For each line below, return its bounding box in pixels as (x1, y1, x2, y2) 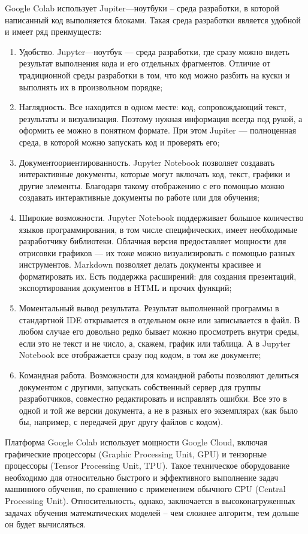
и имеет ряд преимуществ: (5, 25, 102, 38)
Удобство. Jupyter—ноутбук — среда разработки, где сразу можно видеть (19, 45, 289, 57)
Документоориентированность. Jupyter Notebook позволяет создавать (19, 156, 275, 168)
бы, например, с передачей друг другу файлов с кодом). (19, 415, 224, 428)
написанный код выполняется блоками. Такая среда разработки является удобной (5, 13, 301, 26)
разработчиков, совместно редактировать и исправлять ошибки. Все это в (19, 392, 287, 405)
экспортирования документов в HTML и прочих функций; (19, 281, 232, 294)
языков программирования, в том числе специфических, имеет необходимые (19, 223, 298, 235)
